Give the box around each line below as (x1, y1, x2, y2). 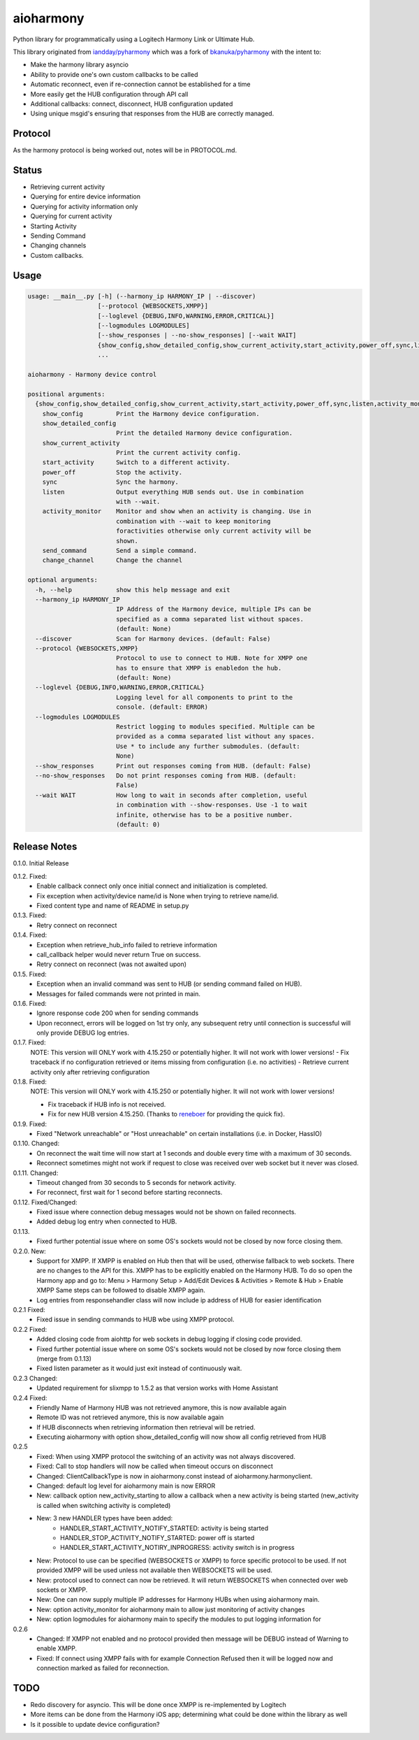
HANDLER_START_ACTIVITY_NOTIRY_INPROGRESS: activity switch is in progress (60, 1544, 295, 1552)
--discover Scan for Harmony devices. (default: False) (35, 635, 271, 642)
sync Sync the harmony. (42, 478, 179, 486)
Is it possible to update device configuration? (30, 1720, 160, 1728)
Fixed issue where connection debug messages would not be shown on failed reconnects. (36, 1208, 297, 1216)
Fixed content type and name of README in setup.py (36, 901, 189, 909)
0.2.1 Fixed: (13, 1306, 45, 1314)
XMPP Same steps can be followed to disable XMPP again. (36, 1286, 206, 1295)
